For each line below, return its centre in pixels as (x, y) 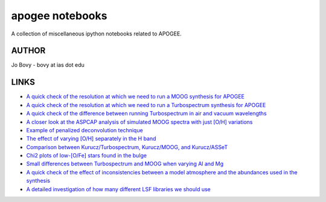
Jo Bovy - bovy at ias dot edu (48, 65)
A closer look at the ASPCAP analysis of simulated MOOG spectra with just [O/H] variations (139, 122)
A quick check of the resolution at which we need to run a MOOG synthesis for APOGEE (135, 97)
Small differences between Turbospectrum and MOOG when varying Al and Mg (125, 164)
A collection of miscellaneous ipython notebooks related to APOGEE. (97, 34)
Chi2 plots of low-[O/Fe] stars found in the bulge (87, 156)
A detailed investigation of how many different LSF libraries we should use (118, 189)
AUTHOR (28, 51)
